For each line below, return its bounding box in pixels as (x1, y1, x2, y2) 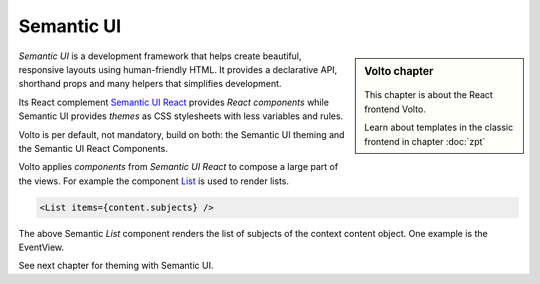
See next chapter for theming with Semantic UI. (18, 260, 214, 272)
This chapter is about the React (364, 89, 494, 101)
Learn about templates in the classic (364, 121, 514, 134)
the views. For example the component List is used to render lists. (18, 175, 290, 187)
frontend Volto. (364, 103, 427, 115)
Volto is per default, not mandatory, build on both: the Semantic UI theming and (18, 128, 345, 140)
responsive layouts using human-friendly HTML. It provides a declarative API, (18, 63, 338, 75)
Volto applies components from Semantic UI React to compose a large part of (18, 161, 339, 173)
